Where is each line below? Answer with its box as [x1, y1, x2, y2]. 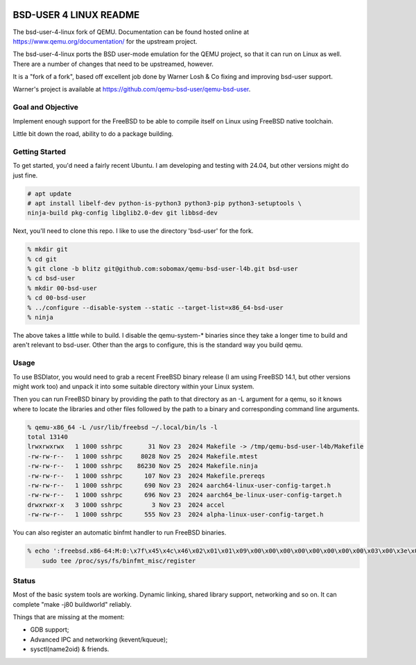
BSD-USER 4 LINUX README [12, 9, 140, 21]
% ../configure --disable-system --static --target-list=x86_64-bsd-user [27, 304, 284, 311]
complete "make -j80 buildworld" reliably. [12, 600, 132, 608]
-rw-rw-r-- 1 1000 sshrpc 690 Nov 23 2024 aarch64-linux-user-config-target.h [27, 482, 331, 490]
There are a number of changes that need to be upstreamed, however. [12, 60, 214, 68]
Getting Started [12, 146, 66, 156]
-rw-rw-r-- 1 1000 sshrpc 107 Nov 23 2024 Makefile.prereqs [27, 472, 266, 480]
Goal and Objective [12, 103, 79, 112]
